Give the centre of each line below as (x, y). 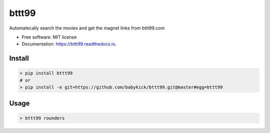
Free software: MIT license (49, 37)
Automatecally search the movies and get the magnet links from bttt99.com (87, 28)
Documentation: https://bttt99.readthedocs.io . (69, 44)
